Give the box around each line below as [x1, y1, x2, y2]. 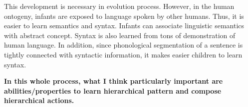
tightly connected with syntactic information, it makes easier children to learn [4, 49, 243, 59]
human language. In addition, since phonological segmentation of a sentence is [4, 40, 243, 50]
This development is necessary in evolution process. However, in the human [4, 1, 235, 11]
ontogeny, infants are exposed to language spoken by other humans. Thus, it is [4, 10, 244, 21]
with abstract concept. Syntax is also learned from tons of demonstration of [4, 30, 236, 40]
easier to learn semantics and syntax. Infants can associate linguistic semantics [4, 20, 245, 31]
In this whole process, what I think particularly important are [4, 76, 223, 86]
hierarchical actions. [4, 95, 74, 106]
